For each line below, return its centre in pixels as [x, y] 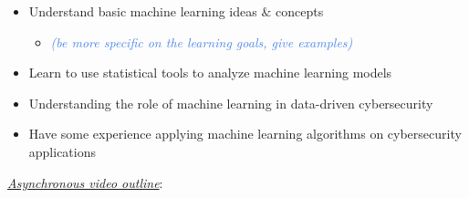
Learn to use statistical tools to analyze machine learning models [210, 73]
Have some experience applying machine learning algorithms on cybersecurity [245, 134]
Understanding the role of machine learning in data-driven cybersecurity [231, 103]
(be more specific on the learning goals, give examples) [202, 42]
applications [63, 151]
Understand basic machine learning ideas [143, 11]
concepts [300, 11]
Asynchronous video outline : [85, 182]
